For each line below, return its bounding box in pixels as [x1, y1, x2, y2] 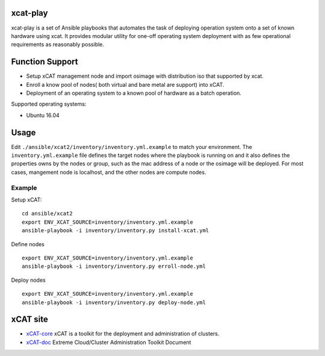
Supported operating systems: [11, 100, 87, 108]
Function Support [11, 57, 78, 67]
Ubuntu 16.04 [26, 112, 60, 119]
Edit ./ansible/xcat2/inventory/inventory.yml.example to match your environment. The [11, 143, 252, 150]
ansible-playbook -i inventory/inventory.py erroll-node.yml [22, 263, 206, 270]
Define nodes [11, 240, 45, 247]
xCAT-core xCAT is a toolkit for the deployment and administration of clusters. [26, 330, 220, 337]
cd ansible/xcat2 [22, 210, 73, 217]
